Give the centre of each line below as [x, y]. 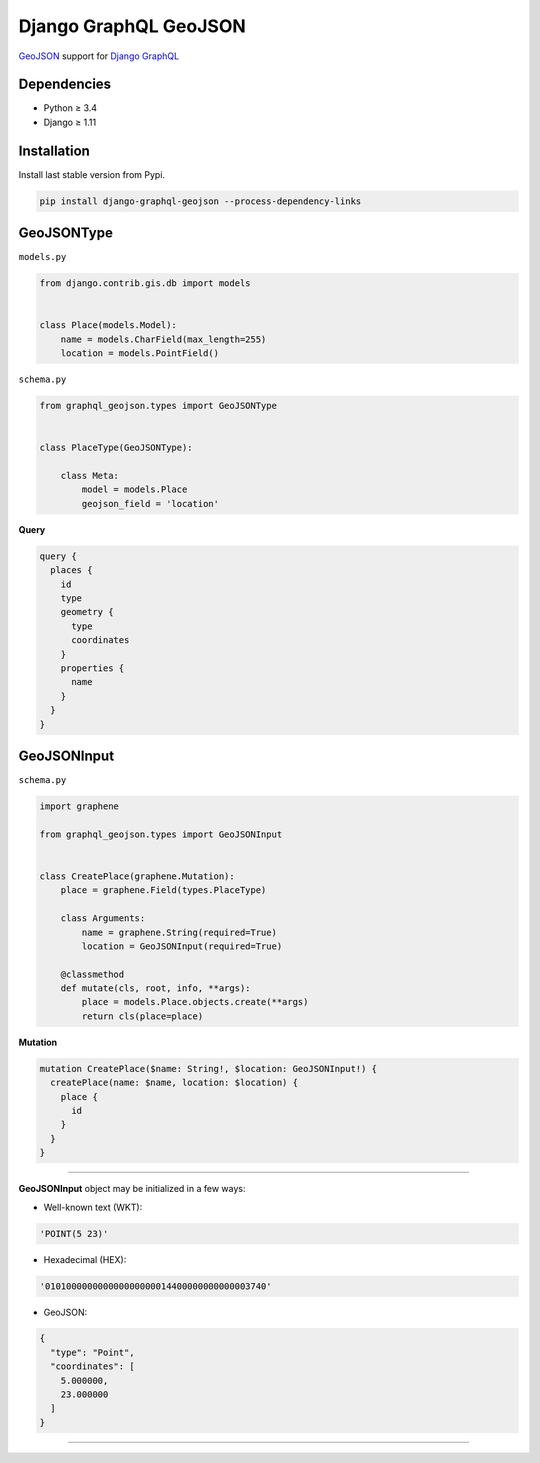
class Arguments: [103, 918]
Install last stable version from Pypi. [91, 174]
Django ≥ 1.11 [70, 122]
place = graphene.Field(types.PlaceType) [163, 890]
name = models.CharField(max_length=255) [163, 339]
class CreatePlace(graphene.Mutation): [137, 876]
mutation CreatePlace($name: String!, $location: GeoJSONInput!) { [208, 1068]
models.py [42, 257]
